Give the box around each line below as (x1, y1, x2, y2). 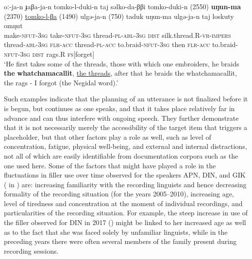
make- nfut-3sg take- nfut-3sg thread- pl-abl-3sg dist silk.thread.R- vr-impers (4, 30, 231, 40)
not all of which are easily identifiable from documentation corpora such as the (4, 150, 238, 161)
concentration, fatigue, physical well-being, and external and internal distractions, (4, 141, 247, 151)
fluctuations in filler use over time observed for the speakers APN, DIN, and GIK (4, 170, 246, 180)
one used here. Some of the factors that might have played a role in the (4, 160, 216, 170)
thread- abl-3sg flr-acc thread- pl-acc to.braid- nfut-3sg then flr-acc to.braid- (4, 39, 238, 49)
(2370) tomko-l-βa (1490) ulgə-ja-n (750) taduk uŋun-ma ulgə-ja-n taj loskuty (4, 11, 234, 21)
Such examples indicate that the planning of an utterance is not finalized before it (4, 94, 248, 104)
